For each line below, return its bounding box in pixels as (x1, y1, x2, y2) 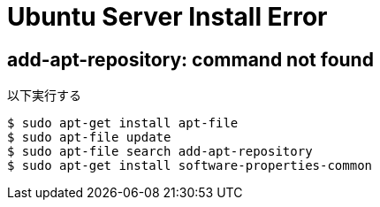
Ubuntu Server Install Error (7, 2, 328, 32)
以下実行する (7, 88, 81, 103)
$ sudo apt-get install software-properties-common (7, 158, 373, 173)
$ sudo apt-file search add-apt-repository (7, 144, 313, 159)
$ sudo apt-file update (7, 130, 171, 145)
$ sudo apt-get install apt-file (7, 116, 239, 131)
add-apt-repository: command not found (7, 48, 374, 71)
